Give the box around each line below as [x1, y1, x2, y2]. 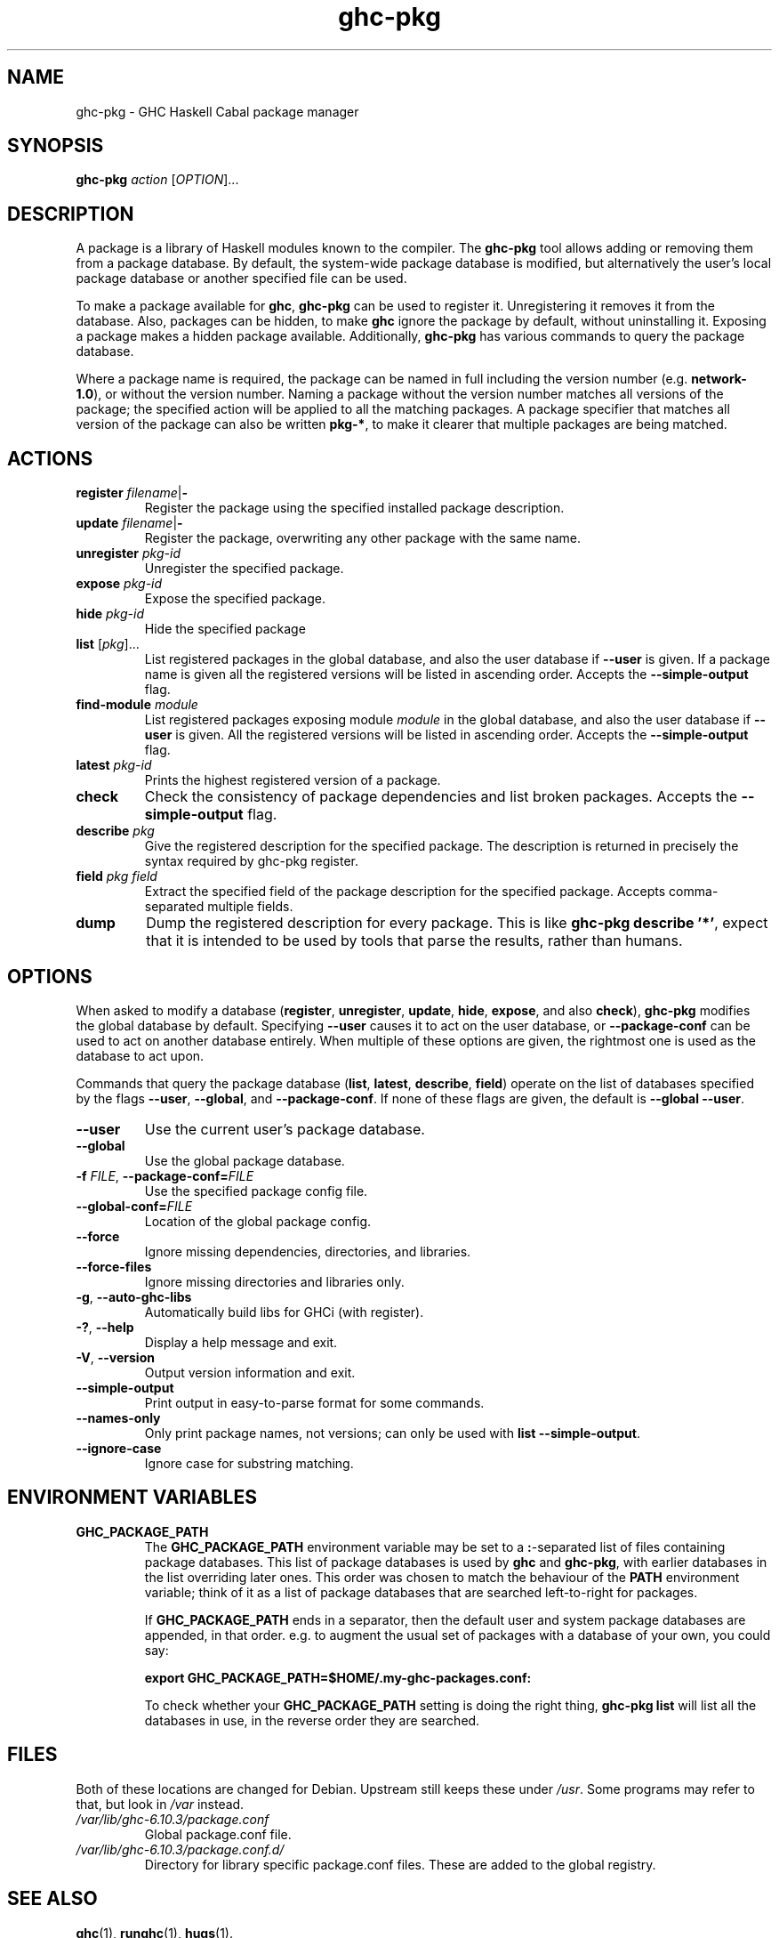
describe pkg [76, 823, 155, 839]
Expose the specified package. [144, 591, 325, 607]
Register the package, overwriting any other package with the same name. [144, 530, 581, 546]
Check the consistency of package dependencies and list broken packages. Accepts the [144, 787, 737, 806]
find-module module [76, 697, 198, 713]
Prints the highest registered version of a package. [144, 772, 441, 788]
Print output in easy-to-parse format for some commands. [144, 1394, 485, 1410]
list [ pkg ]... [76, 636, 140, 652]
